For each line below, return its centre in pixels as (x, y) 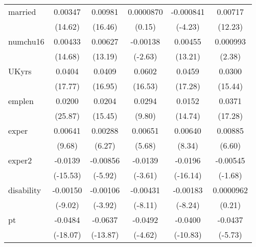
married (22, 12)
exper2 (20, 160)
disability (25, 190)
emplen (21, 101)
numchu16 (26, 41)
